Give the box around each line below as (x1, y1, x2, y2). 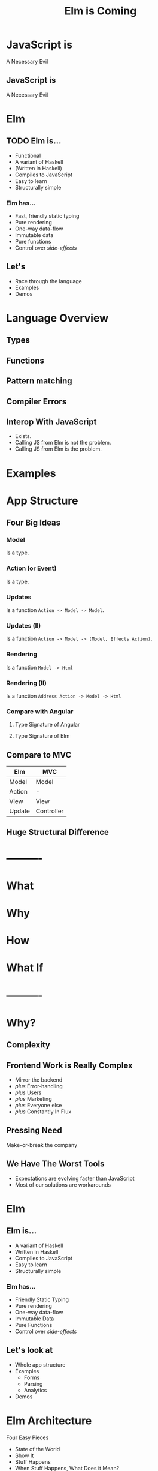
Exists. (14, 433, 32, 440)
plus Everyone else (14, 1101, 62, 1109)
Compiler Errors (6, 396, 67, 406)
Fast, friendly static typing (14, 212, 80, 220)
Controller (35, 807, 64, 815)
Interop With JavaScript (6, 417, 97, 427)
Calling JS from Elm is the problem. (14, 445, 102, 452)
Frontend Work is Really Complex (6, 1060, 133, 1070)
